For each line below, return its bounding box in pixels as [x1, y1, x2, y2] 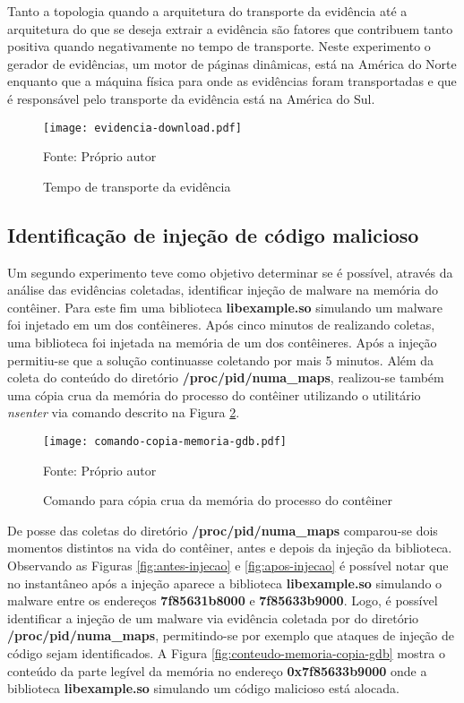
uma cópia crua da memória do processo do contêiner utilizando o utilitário [7, 385, 421, 404]
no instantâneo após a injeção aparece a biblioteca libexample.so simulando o [7, 573, 443, 592]
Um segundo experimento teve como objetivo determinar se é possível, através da [7, 262, 453, 281]
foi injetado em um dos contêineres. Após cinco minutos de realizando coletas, [7, 315, 435, 334]
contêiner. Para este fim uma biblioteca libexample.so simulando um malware [7, 297, 443, 316]
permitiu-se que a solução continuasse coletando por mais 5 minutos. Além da [7, 350, 434, 369]
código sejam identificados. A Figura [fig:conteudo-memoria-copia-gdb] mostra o [7, 643, 446, 662]
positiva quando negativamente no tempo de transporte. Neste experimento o [7, 37, 431, 56]
